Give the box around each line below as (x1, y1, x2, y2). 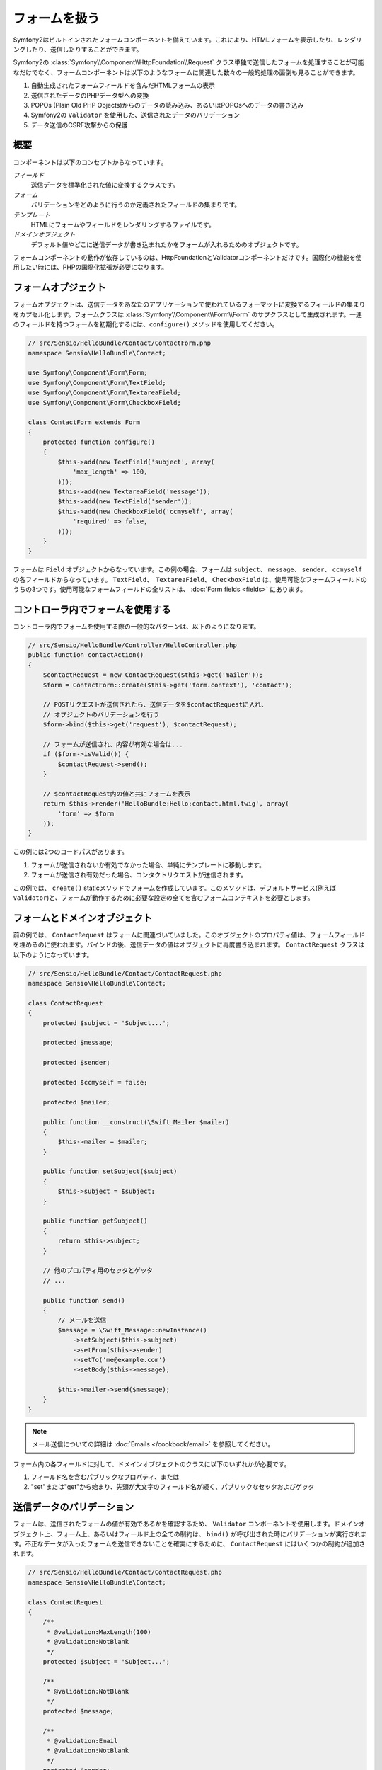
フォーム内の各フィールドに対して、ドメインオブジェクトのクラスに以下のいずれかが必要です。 (13, 1459, 291, 1468)
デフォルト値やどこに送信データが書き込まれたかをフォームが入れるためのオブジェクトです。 (30, 240, 303, 249)
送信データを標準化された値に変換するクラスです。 (30, 181, 180, 189)
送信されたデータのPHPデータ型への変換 (30, 91, 149, 99)
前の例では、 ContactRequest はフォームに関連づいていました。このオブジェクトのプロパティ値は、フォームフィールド (13, 930, 365, 939)
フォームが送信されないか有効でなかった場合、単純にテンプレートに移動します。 (30, 860, 265, 869)
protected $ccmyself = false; (42, 1078, 148, 1086)
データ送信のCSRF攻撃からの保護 (30, 120, 128, 129)
